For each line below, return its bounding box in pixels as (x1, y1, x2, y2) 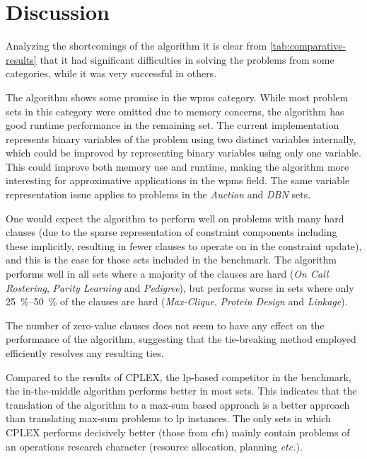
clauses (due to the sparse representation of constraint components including (6, 225, 337, 239)
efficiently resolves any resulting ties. (6, 346, 164, 360)
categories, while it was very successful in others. (6, 66, 217, 81)
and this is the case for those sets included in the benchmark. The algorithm (6, 252, 337, 267)
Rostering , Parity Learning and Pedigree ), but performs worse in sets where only (6, 280, 354, 295)
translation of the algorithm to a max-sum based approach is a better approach (6, 397, 350, 412)
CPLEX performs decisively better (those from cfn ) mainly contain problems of (6, 424, 350, 439)
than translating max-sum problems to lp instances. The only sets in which (6, 411, 331, 426)
